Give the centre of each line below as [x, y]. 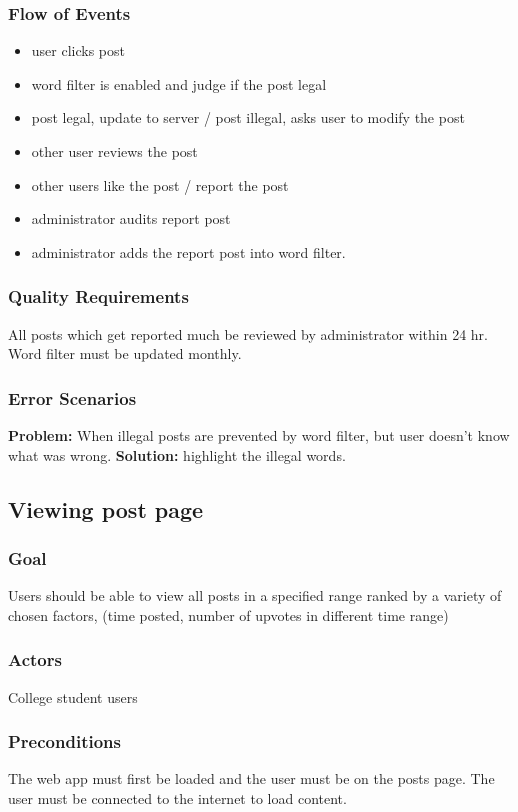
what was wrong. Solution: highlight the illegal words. [177, 454]
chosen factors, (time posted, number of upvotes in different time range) [228, 614]
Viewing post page [106, 508]
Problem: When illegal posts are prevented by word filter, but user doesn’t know [259, 435]
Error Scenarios [72, 397]
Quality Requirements [98, 296]
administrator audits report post [131, 218]
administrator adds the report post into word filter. [188, 251]
